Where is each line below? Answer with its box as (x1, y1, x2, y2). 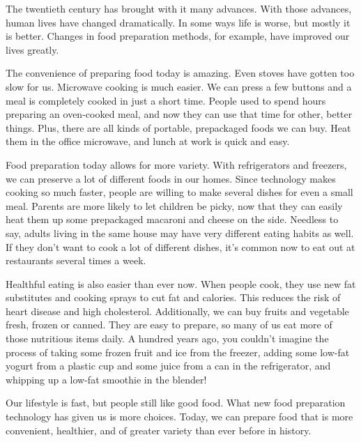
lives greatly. (6, 42, 59, 56)
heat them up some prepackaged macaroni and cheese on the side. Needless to (6, 212, 339, 227)
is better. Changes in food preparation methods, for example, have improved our (6, 29, 350, 43)
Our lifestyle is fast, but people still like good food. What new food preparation (6, 395, 346, 410)
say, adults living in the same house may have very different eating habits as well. (6, 225, 354, 240)
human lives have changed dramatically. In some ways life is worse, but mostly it (6, 15, 351, 29)
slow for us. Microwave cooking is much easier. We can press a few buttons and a (6, 79, 352, 93)
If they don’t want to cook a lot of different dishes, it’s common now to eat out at (6, 239, 355, 254)
